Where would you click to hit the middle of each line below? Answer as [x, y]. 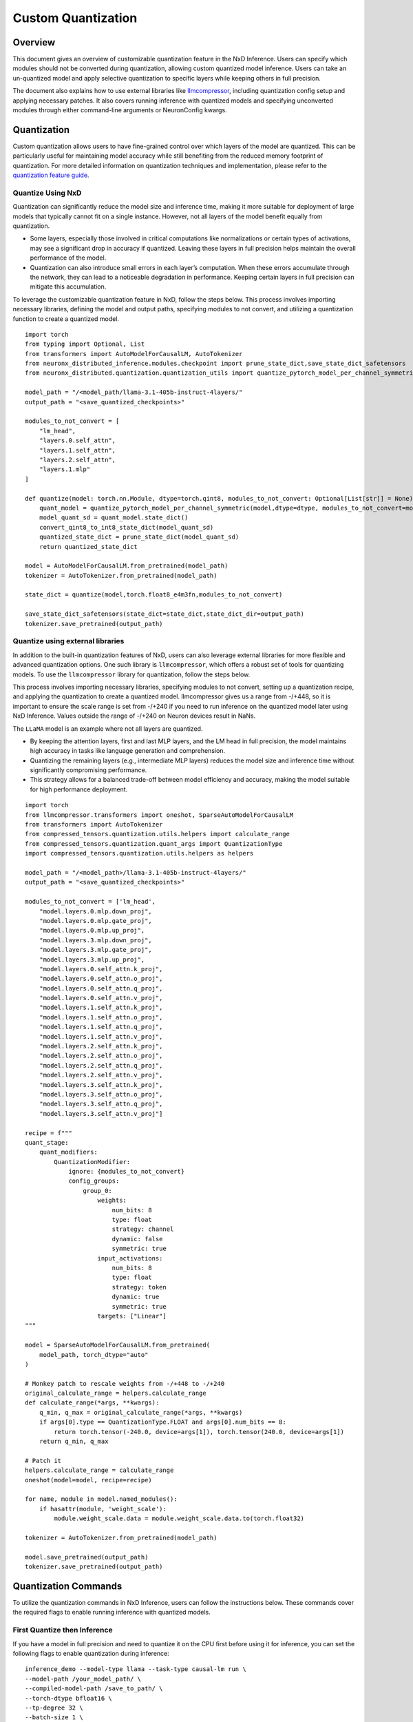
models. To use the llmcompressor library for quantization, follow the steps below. [131, 674]
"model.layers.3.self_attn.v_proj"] [101, 1113]
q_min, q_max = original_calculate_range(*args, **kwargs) [141, 1412]
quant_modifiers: [68, 1152]
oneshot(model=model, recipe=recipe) [89, 1480]
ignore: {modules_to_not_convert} [127, 1172]
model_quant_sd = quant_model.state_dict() [114, 518]
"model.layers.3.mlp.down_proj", [96, 940]
